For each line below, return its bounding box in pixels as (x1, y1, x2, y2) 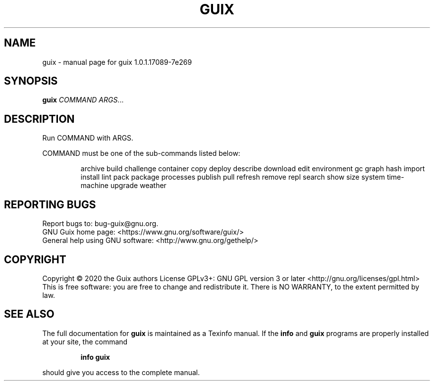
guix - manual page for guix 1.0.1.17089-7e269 (42, 57, 192, 66)
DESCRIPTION (4, 112, 75, 125)
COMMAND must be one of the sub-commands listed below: (42, 149, 240, 158)
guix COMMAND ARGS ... (42, 96, 124, 104)
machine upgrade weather (80, 181, 166, 190)
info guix (80, 352, 110, 361)
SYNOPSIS (4, 75, 58, 88)
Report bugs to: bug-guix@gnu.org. (42, 219, 159, 228)
